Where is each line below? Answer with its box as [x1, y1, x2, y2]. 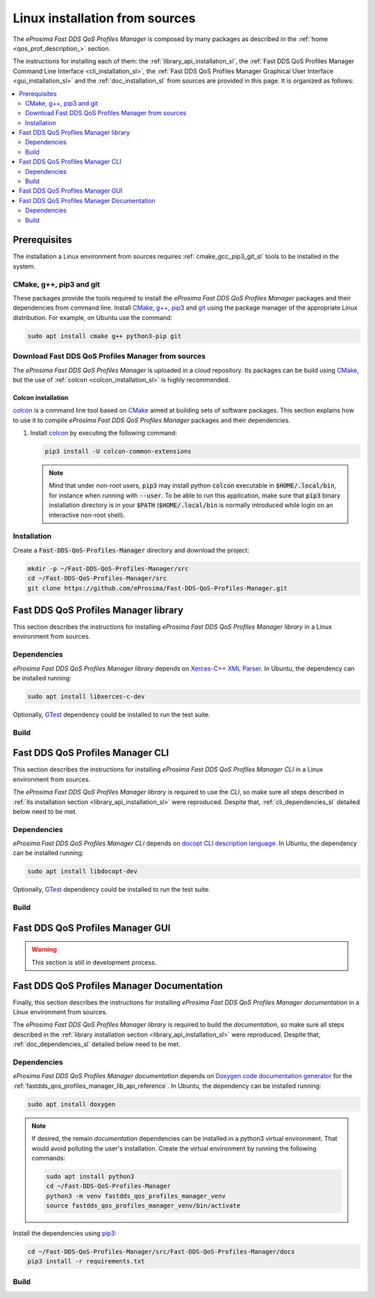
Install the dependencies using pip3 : [12, 1229, 117, 1237]
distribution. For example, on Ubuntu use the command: [12, 313, 173, 321]
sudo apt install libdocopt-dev [27, 867, 138, 876]
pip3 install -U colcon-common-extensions [44, 447, 192, 456]
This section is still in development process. [31, 958, 157, 966]
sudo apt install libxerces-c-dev [27, 692, 145, 700]
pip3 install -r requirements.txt [27, 1258, 145, 1265]
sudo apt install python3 [46, 1172, 135, 1180]
